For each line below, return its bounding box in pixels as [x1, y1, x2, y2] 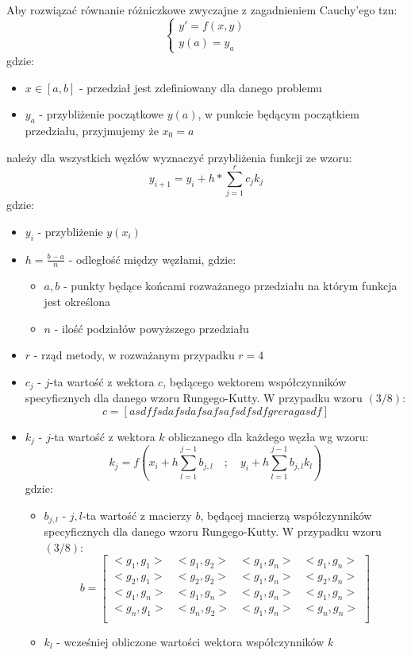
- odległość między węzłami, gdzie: [68, 250, 236, 267]
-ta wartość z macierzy [82, 506, 192, 523]
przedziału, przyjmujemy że [25, 122, 159, 138]
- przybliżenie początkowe [39, 106, 164, 122]
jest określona [44, 293, 111, 310]
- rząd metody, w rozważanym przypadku [33, 347, 235, 363]
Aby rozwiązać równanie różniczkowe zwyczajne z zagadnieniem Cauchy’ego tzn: [6, 2, 398, 17]
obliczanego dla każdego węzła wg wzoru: [168, 428, 369, 444]
